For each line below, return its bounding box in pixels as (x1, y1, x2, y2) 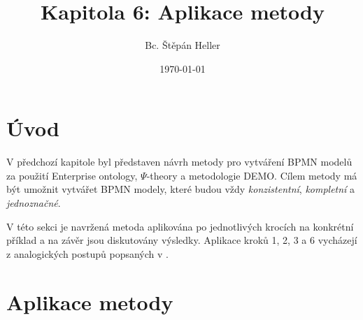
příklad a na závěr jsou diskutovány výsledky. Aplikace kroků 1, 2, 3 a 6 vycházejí (6, 233, 357, 247)
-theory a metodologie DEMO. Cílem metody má (146, 168, 357, 182)
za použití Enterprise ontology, (6, 168, 138, 182)
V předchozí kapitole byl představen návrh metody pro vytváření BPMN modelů (6, 154, 353, 169)
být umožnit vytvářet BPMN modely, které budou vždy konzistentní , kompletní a (6, 182, 355, 196)
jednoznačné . (6, 196, 61, 210)
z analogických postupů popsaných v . (6, 246, 169, 261)
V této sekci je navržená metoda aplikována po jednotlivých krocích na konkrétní (6, 219, 354, 233)
